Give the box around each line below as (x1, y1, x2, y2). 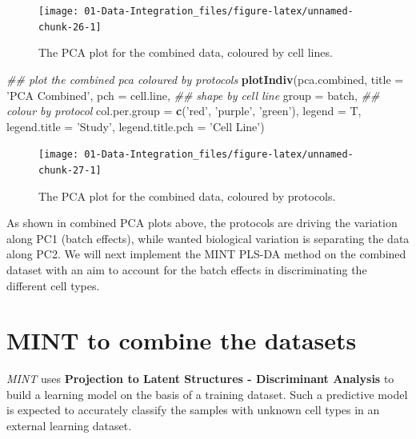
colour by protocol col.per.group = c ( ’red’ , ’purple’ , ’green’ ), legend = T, (6, 102, 362, 119)
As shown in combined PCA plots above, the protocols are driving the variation (6, 214, 398, 231)
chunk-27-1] (38, 164, 102, 176)
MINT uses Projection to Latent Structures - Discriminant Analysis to (6, 370, 394, 387)
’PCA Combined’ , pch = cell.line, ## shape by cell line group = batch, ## (6, 86, 380, 103)
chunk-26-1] (38, 21, 102, 33)
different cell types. (6, 277, 100, 293)
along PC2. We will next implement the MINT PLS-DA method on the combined (6, 245, 406, 262)
